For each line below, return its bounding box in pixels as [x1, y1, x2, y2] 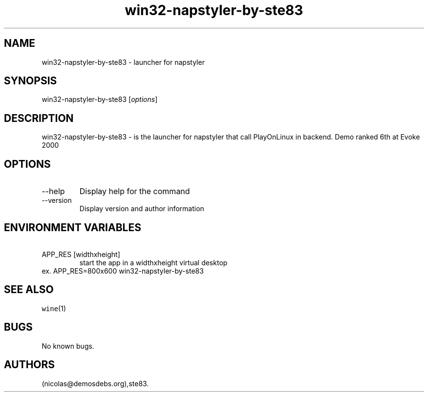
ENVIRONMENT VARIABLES [4, 221, 141, 234]
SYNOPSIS [4, 75, 57, 87]
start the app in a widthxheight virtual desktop [79, 258, 228, 267]
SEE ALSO [4, 283, 54, 296]
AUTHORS [4, 358, 55, 371]
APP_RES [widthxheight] [42, 250, 120, 258]
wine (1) [42, 304, 66, 313]
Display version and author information [79, 204, 204, 213]
